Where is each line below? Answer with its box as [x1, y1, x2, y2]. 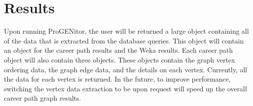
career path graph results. [4, 93, 81, 103]
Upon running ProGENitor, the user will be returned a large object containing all [4, 26, 249, 36]
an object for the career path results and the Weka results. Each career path [4, 45, 233, 55]
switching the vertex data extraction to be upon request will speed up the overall [4, 83, 247, 93]
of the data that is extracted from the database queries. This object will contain [4, 35, 244, 45]
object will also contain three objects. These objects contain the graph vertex [4, 54, 235, 64]
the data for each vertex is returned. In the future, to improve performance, [4, 74, 231, 84]
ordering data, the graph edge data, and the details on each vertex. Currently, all [4, 64, 247, 74]
